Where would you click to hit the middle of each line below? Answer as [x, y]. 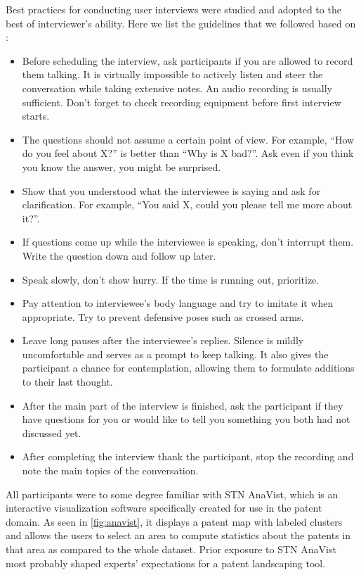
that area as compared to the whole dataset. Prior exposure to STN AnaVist [171, 549]
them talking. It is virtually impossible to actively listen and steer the [172, 74]
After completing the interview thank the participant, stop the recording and [188, 456]
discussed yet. [52, 432]
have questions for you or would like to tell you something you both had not [186, 419]
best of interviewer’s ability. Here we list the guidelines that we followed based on [181, 23]
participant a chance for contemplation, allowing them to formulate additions [188, 368]
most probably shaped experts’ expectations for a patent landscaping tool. [166, 563]
